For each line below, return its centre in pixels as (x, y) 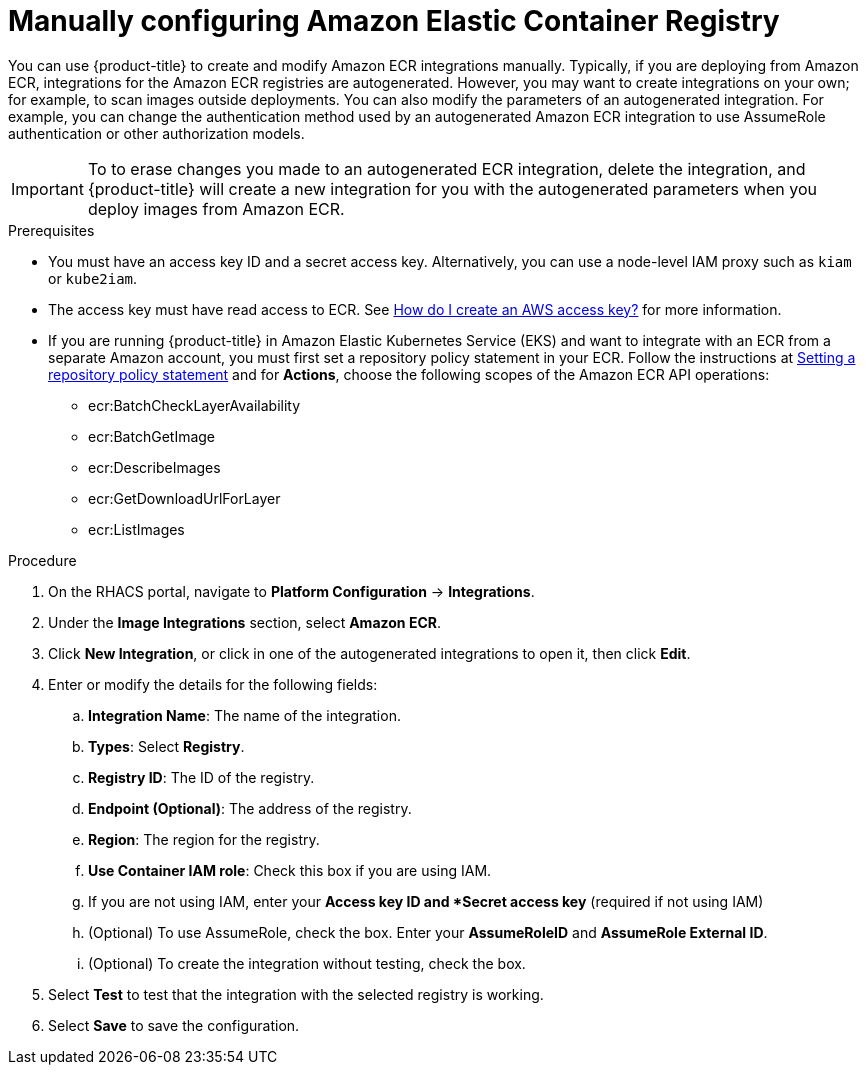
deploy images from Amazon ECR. (216, 208)
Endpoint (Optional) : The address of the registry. (250, 808)
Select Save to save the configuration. (174, 1025)
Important (47, 188)
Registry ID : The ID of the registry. (201, 777)
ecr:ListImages (136, 529)
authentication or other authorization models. (156, 133)
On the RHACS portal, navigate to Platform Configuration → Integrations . (291, 591)
